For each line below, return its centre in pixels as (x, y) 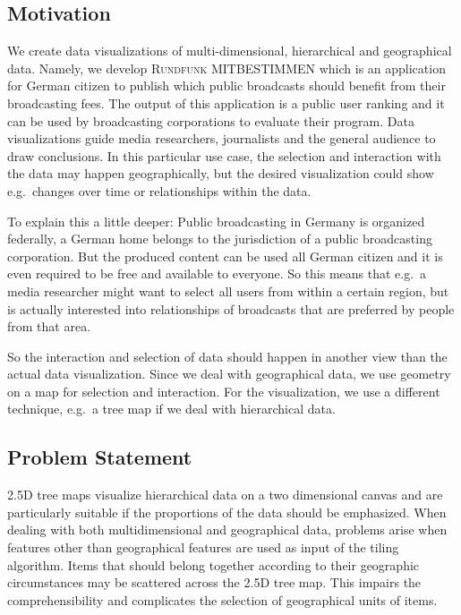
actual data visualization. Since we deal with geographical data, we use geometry (229, 374)
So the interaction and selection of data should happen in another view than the (227, 356)
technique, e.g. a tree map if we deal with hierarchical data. (171, 409)
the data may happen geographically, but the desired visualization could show (221, 173)
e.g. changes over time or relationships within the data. (159, 190)
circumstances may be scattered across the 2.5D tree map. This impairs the (214, 582)
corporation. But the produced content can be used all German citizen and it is (225, 256)
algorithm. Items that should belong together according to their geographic (213, 564)
